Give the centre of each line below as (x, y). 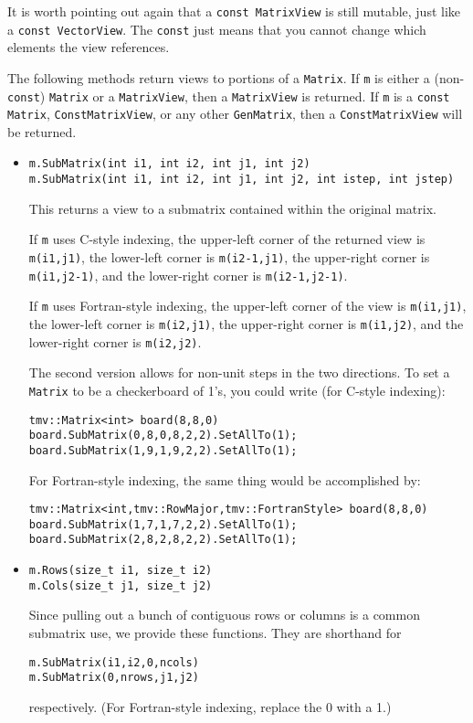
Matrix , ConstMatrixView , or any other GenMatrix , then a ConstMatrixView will (235, 114)
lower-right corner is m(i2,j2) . (115, 341)
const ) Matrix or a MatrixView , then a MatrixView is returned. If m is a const (229, 96)
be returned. (42, 131)
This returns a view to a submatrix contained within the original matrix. (232, 208)
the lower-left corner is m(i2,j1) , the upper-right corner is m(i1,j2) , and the (246, 324)
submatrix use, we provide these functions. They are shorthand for (215, 633)
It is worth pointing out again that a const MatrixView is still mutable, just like (234, 11)
